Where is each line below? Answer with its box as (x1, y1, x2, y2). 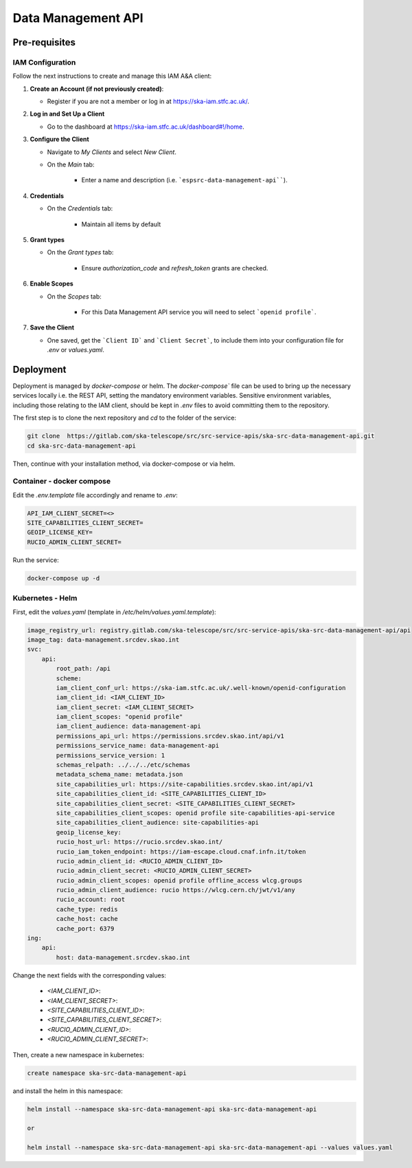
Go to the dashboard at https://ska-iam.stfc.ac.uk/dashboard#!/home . (47, 122, 245, 131)
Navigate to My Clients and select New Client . (47, 148, 176, 156)
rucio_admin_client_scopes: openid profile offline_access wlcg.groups (56, 876, 303, 884)
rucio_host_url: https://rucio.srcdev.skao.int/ (56, 838, 223, 846)
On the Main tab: (47, 160, 95, 169)
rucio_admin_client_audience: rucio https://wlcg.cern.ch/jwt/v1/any (56, 886, 295, 894)
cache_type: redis (56, 905, 118, 913)
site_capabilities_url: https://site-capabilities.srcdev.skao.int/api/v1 (56, 780, 314, 788)
